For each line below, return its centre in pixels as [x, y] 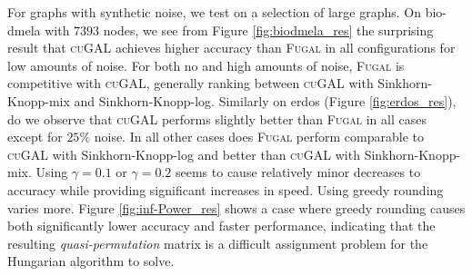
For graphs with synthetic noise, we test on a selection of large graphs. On [215, 12]
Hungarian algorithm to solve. [91, 261]
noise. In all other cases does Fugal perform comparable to [259, 137]
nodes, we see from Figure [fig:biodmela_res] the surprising [268, 30]
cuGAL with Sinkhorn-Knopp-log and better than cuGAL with [184, 154]
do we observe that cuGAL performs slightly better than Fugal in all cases [217, 118]
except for [35, 137]
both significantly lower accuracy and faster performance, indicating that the [221, 226]
